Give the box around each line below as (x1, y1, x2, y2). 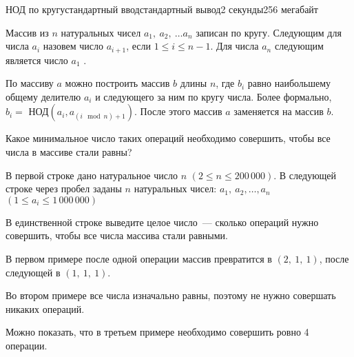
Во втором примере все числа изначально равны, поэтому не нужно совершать (6, 288, 336, 303)
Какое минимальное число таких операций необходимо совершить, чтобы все (6, 131, 331, 145)
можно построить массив (65, 76, 170, 90)
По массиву (6, 76, 54, 90)
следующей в (6, 265, 61, 279)
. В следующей (273, 167, 337, 182)
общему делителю (6, 89, 81, 103)
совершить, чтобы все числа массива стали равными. (6, 228, 228, 243)
